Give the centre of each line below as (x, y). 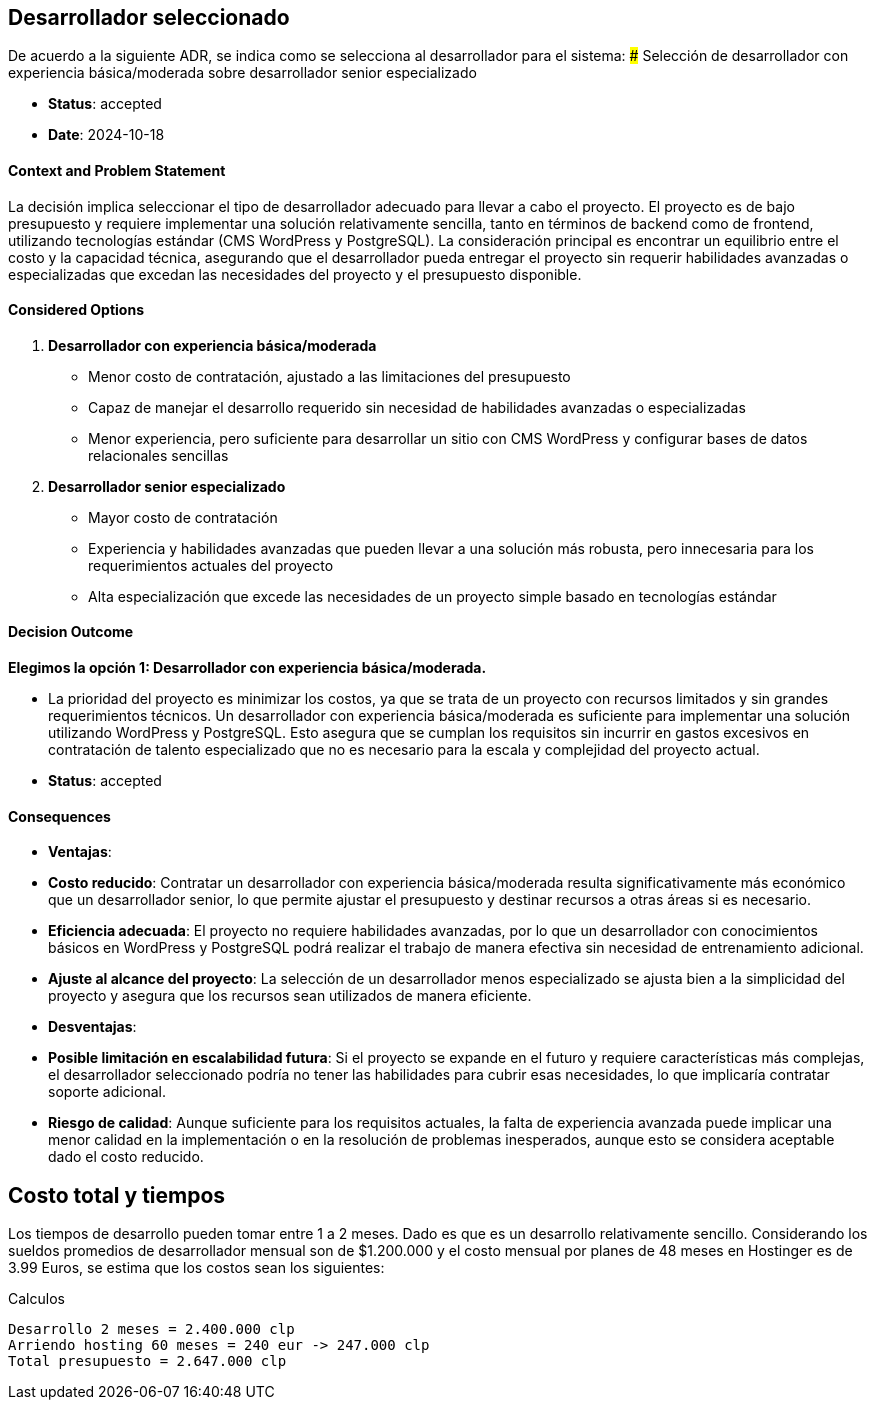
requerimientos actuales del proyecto (211, 565)
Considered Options (76, 310)
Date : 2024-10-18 (106, 135)
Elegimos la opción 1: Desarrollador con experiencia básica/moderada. (247, 668)
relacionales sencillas (158, 455)
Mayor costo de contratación (183, 517)
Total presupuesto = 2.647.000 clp (147, 1361)
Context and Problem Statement (117, 171)
